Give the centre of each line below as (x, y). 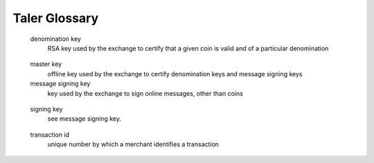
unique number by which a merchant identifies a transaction (133, 144)
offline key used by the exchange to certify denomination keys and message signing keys (175, 74)
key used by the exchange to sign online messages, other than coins (145, 93)
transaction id (50, 135)
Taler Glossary (56, 18)
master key (46, 64)
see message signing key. (84, 119)
